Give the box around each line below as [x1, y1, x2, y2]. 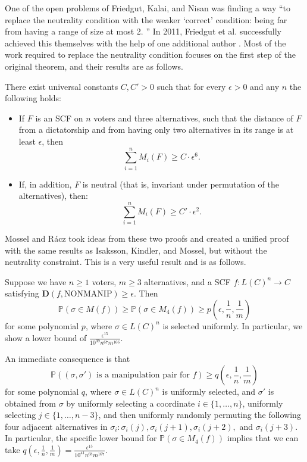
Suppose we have [5, 275, 67, 288]
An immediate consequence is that [5, 352, 130, 365]
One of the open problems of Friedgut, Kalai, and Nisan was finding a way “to [5, 2, 291, 14]
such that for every [156, 80, 226, 92]
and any [250, 80, 280, 92]
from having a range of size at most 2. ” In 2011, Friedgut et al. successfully [5, 25, 282, 38]
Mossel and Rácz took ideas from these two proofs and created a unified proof [5, 232, 289, 244]
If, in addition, [18, 177, 72, 190]
